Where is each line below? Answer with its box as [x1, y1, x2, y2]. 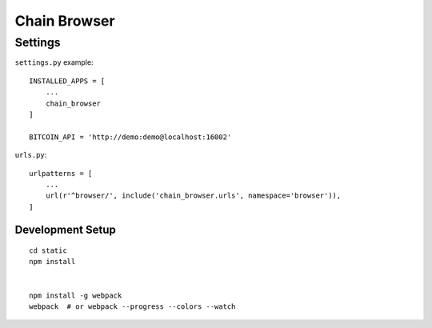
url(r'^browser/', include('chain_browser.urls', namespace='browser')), [45, 191, 342, 200]
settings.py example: [14, 58, 94, 67]
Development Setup [14, 222, 116, 236]
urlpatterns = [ [29, 169, 93, 178]
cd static [29, 246, 67, 255]
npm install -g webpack [29, 290, 122, 300]
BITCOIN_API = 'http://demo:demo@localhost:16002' [29, 132, 232, 142]
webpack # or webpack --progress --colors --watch [29, 302, 236, 311]
